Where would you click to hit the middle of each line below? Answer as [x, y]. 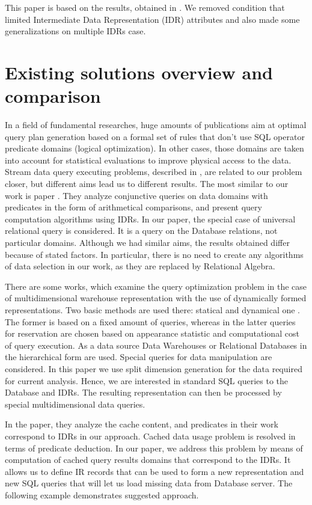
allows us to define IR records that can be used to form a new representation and [154, 471]
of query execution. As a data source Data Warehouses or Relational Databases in [156, 345]
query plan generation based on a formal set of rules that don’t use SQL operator [155, 136]
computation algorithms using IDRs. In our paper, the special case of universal [150, 219]
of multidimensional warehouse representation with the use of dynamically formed [156, 298]
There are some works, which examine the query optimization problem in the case [156, 286]
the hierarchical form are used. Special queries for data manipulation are [139, 357]
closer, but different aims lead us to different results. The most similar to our [147, 184]
